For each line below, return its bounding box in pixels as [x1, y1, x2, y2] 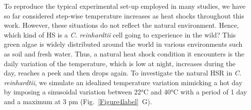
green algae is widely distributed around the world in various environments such [4, 39, 243, 49]
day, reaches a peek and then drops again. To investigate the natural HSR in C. [4, 68, 242, 78]
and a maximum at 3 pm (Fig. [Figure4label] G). [4, 96, 152, 106]
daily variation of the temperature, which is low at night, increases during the [4, 58, 236, 68]
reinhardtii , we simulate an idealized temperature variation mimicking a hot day [4, 77, 243, 87]
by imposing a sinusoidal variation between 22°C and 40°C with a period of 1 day [4, 87, 247, 97]
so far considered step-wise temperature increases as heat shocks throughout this [4, 10, 244, 20]
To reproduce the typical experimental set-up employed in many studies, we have [4, 1, 246, 11]
